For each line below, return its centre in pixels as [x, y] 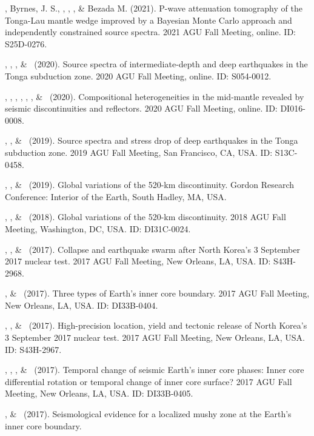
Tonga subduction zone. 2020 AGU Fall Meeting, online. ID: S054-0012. [138, 75]
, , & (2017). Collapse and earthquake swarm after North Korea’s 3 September [152, 249]
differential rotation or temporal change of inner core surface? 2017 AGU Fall [149, 381]
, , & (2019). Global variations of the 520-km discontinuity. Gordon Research [150, 185]
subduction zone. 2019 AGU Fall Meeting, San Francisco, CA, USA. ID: [139, 152]
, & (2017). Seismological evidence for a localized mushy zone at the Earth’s [148, 414]
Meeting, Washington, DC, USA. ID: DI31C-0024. [98, 228]
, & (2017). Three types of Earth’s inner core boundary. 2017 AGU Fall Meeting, [157, 293]
